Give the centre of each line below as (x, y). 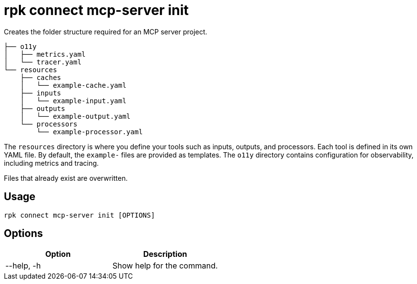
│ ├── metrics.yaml (45, 54)
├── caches (41, 77)
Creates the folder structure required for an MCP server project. (106, 32)
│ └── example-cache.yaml (73, 85)
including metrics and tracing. (51, 163)
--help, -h (23, 266)
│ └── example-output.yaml (75, 116)
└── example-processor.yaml (90, 132)
